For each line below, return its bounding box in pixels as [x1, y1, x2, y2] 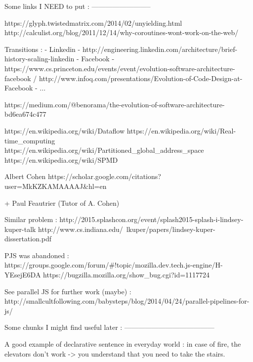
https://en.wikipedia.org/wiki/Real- [126, 125, 236, 136]
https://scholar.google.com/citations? [47, 171, 161, 181]
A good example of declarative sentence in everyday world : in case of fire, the [4, 339, 241, 349]
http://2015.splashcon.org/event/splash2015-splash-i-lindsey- [59, 214, 244, 225]
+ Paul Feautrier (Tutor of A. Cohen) [4, 197, 120, 208]
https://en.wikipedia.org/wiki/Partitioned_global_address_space [4, 145, 204, 155]
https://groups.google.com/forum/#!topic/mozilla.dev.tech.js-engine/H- [4, 260, 223, 270]
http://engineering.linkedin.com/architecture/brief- [82, 44, 238, 54]
